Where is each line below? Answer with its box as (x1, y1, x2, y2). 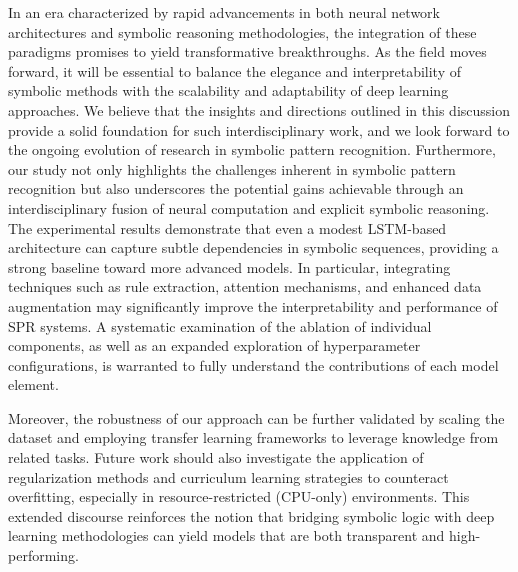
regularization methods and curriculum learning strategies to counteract (8, 466, 449, 487)
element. (8, 374, 59, 395)
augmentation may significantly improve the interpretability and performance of (8, 295, 498, 316)
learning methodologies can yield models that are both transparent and (8, 525, 445, 546)
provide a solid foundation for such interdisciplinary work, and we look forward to (8, 119, 510, 140)
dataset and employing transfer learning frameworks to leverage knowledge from (8, 427, 499, 448)
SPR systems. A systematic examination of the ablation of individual (8, 315, 432, 336)
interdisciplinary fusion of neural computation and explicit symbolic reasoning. (8, 197, 490, 218)
